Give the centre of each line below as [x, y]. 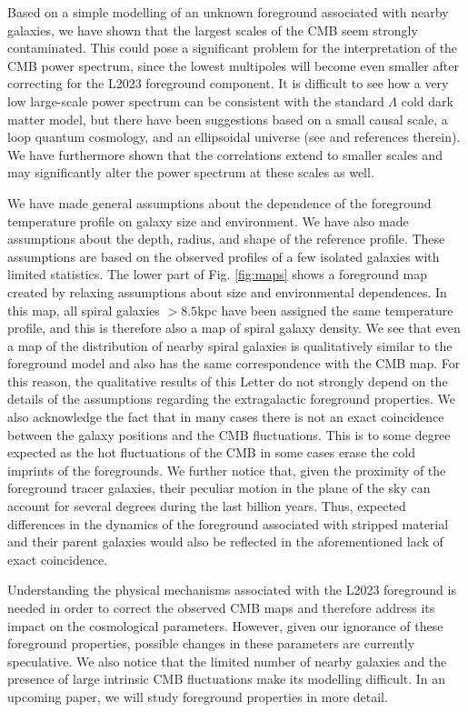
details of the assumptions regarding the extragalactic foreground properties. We [232, 399]
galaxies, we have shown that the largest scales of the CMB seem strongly [213, 30]
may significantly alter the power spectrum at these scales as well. [191, 172]
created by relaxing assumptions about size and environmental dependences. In [227, 291]
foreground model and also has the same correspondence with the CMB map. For [234, 363]
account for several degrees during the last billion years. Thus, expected [207, 506]
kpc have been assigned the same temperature [325, 310]
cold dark [427, 100]
